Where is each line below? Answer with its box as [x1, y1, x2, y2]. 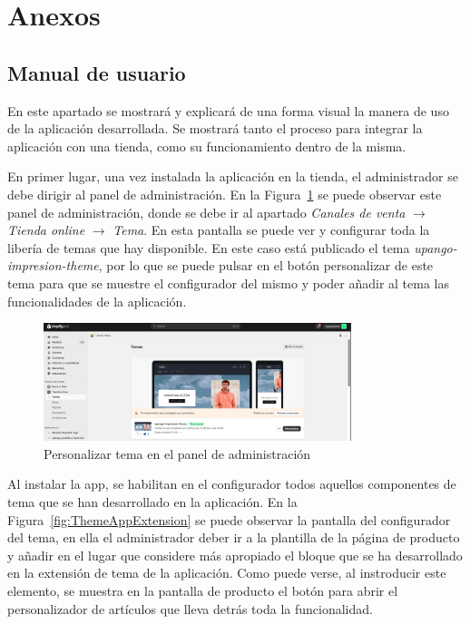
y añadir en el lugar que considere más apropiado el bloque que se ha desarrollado [7, 545, 463, 564]
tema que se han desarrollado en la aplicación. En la [7, 492, 298, 512]
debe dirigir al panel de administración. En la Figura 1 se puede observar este [7, 184, 442, 203]
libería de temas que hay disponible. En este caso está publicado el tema [7, 238, 410, 257]
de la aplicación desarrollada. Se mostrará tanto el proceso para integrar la [7, 119, 423, 138]
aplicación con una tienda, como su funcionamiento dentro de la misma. [7, 136, 406, 155]
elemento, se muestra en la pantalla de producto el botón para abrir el [7, 581, 398, 600]
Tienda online [7, 220, 85, 239]
